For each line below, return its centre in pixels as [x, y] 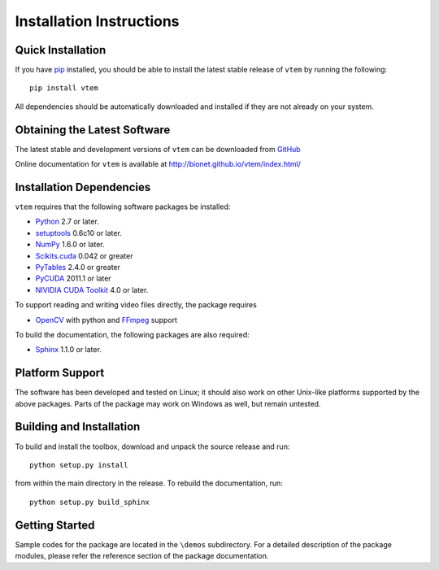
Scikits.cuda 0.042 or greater [84, 255]
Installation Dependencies [83, 187]
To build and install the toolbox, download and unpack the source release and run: [152, 446]
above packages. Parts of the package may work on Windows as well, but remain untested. [168, 403]
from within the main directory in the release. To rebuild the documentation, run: [149, 483]
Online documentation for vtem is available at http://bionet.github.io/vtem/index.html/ [158, 164]
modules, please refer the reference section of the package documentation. [142, 556]
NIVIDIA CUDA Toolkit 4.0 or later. [92, 289]
